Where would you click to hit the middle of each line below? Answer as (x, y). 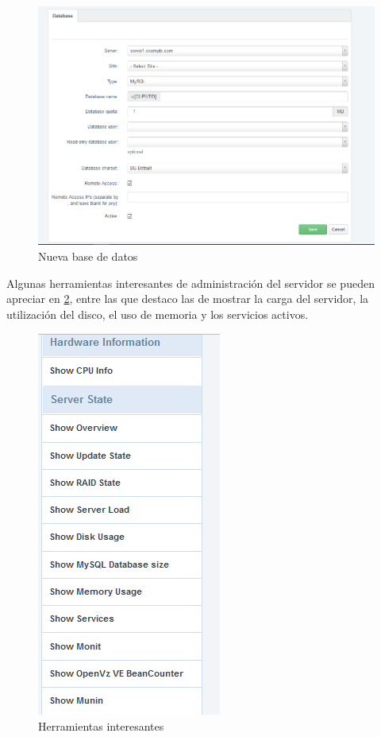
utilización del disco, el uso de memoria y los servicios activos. (158, 314)
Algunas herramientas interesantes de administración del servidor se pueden (190, 283)
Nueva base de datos (88, 256)
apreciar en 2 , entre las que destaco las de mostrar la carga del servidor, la (188, 299)
